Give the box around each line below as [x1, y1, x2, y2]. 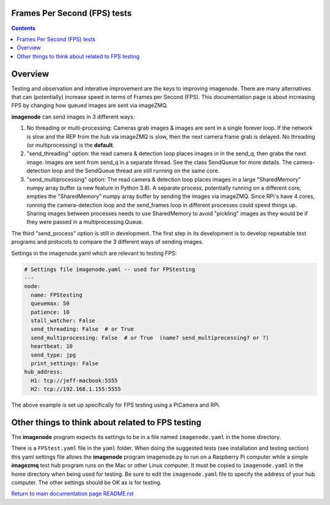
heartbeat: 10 [31, 343, 73, 350]
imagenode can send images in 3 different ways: [11, 113, 135, 120]
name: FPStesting [31, 291, 82, 298]
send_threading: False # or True [31, 326, 134, 333]
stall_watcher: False [31, 317, 96, 324]
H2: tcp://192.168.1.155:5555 [31, 386, 122, 393]
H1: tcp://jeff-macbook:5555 [31, 377, 119, 384]
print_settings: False [31, 359, 99, 367]
